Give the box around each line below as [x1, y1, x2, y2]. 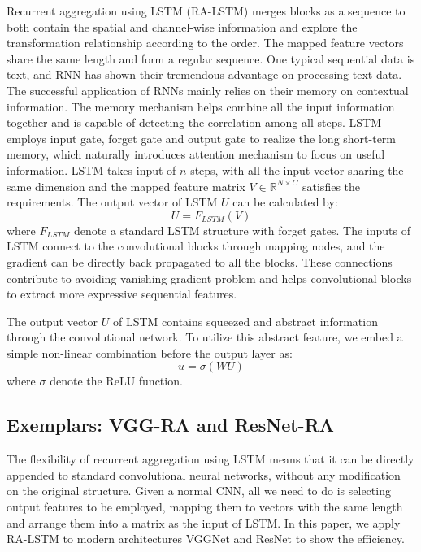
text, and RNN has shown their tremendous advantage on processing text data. [7, 66, 402, 83]
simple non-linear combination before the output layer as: [7, 344, 293, 361]
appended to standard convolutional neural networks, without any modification [7, 466, 401, 483]
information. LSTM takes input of [7, 161, 176, 178]
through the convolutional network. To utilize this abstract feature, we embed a [7, 328, 403, 346]
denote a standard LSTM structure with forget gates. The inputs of [73, 221, 410, 238]
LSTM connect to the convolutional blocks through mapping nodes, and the [7, 237, 385, 254]
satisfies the [302, 177, 360, 194]
